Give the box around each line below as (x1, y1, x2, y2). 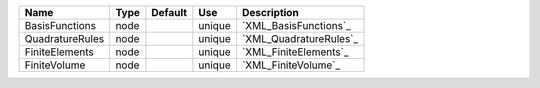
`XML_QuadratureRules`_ (241, 32, 359, 45)
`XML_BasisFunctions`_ (241, 19, 352, 32)
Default (151, 6, 188, 19)
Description (241, 6, 299, 19)
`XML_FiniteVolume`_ (241, 58, 341, 72)
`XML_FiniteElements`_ (241, 45, 349, 59)
